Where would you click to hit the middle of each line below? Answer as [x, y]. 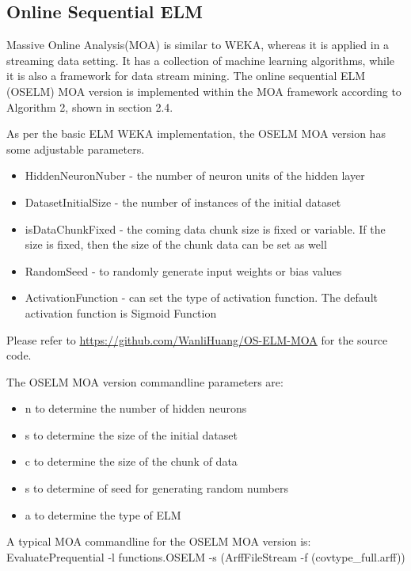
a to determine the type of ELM [103, 514]
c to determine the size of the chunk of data [131, 461]
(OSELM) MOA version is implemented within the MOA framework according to [204, 91]
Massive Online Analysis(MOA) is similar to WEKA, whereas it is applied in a [198, 45]
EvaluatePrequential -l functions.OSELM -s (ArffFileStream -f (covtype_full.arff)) [206, 556]
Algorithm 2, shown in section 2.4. [90, 107]
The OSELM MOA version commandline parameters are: [145, 381]
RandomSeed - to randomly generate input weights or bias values [183, 270]
